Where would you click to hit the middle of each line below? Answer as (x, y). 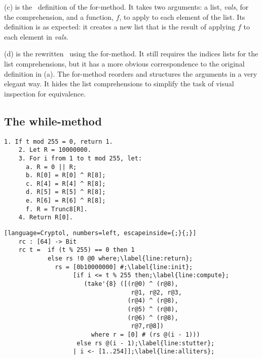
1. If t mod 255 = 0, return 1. (59, 141)
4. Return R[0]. (46, 218)
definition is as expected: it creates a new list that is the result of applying (120, 27)
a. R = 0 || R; (51, 167)
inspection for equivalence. (45, 93)
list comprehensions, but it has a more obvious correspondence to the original (124, 63)
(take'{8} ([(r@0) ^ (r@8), (131, 284)
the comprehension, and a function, (59, 17)
